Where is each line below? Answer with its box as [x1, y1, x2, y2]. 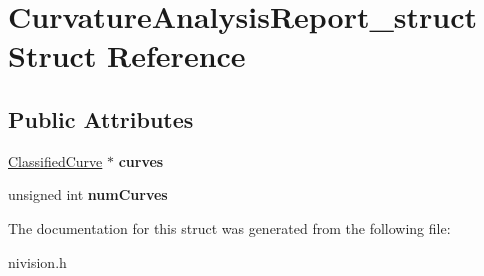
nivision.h [8, 251, 67, 272]
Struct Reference [8, 35, 246, 76]
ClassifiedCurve [8, 150, 103, 171]
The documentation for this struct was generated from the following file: [8, 217, 451, 238]
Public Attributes [8, 103, 194, 134]
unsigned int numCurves [8, 184, 168, 205]
